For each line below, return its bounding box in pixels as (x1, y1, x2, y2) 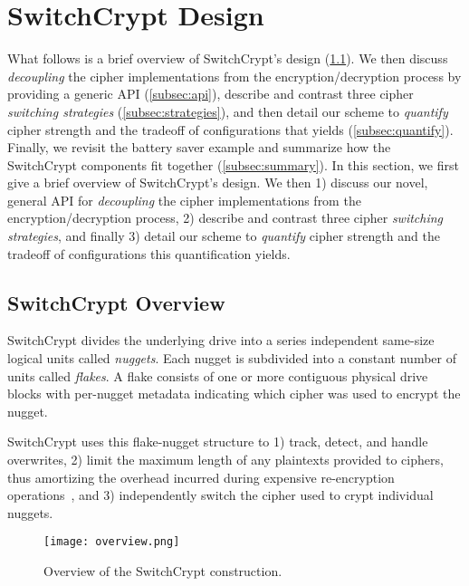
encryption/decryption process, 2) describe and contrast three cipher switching (7, 208, 444, 227)
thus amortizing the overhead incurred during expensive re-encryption (7, 467, 395, 486)
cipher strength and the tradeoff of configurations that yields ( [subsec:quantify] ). (7, 120, 454, 139)
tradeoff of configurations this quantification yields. (7, 244, 291, 263)
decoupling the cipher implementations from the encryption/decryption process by (7, 66, 462, 85)
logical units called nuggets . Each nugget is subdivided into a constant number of (7, 349, 457, 368)
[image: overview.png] (43, 535, 180, 549)
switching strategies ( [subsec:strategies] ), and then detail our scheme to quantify (7, 101, 448, 120)
